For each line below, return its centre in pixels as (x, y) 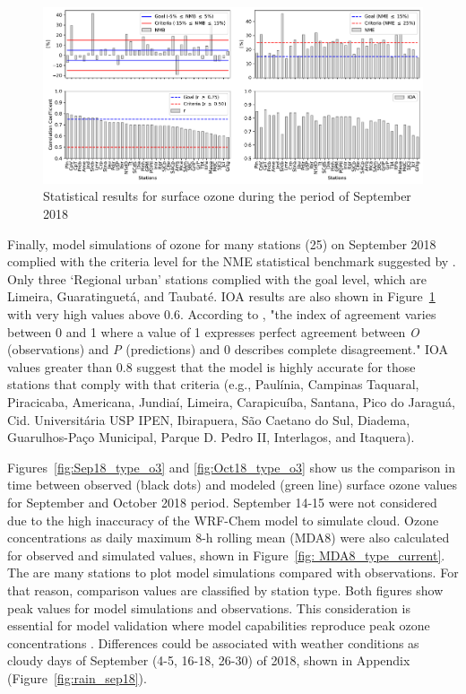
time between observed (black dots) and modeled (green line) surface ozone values (233, 485)
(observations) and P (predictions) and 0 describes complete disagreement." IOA (228, 349)
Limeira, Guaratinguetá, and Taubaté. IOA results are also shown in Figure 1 (221, 296)
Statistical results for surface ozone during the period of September (227, 196)
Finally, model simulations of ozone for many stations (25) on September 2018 (222, 243)
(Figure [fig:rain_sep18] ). (77, 677)
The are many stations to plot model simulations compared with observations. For (233, 573)
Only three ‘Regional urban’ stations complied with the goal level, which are (217, 278)
